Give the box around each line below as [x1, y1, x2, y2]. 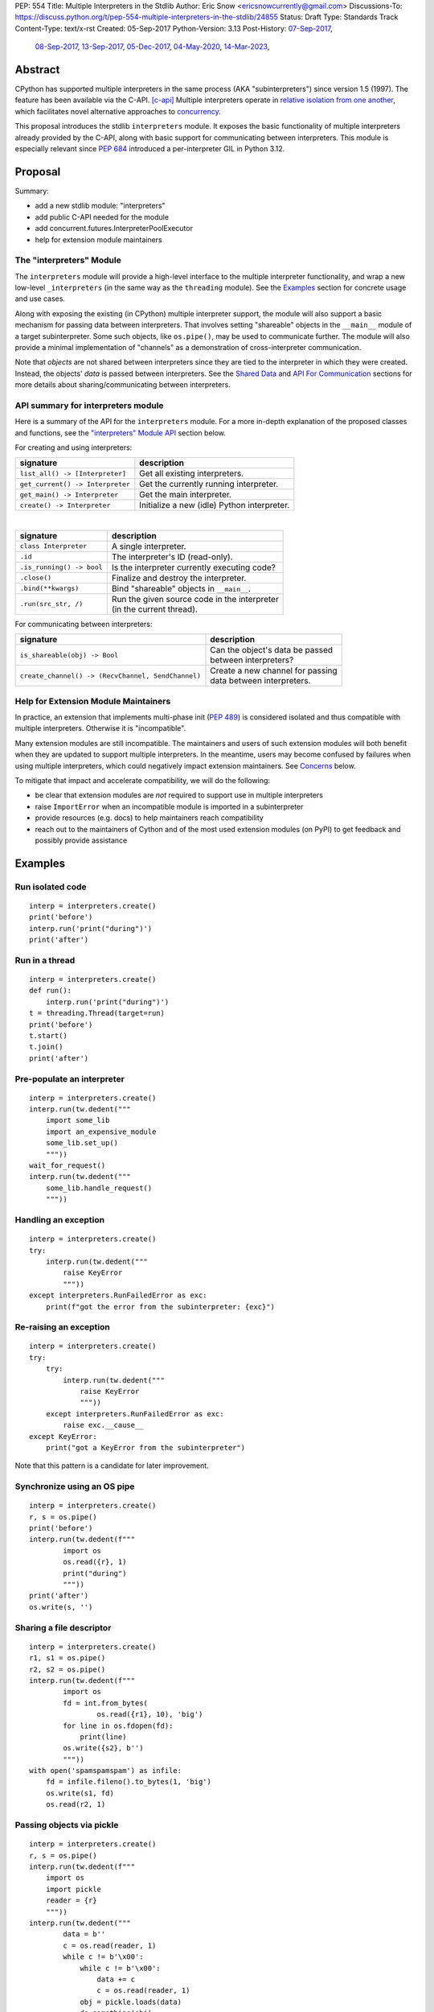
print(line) [80, 1732, 127, 1742]
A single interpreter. [111, 540, 186, 551]
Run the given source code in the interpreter [111, 593, 279, 604]
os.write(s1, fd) [45, 1788, 114, 1798]
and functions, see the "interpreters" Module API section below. [14, 427, 227, 438]
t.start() [29, 1031, 68, 1040]
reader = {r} [45, 1896, 97, 1905]
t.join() [29, 1042, 63, 1052]
